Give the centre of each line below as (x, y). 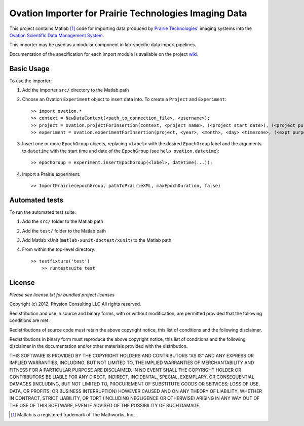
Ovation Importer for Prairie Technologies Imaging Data (128, 13)
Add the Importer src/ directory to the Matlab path (75, 90)
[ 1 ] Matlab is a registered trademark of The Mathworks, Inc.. (73, 414)
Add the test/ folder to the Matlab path (64, 231)
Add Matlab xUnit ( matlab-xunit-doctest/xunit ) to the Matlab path (97, 240)
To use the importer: (31, 81)
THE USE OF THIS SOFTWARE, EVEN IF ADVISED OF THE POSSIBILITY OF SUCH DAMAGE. (105, 405)
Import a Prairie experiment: (51, 174)
